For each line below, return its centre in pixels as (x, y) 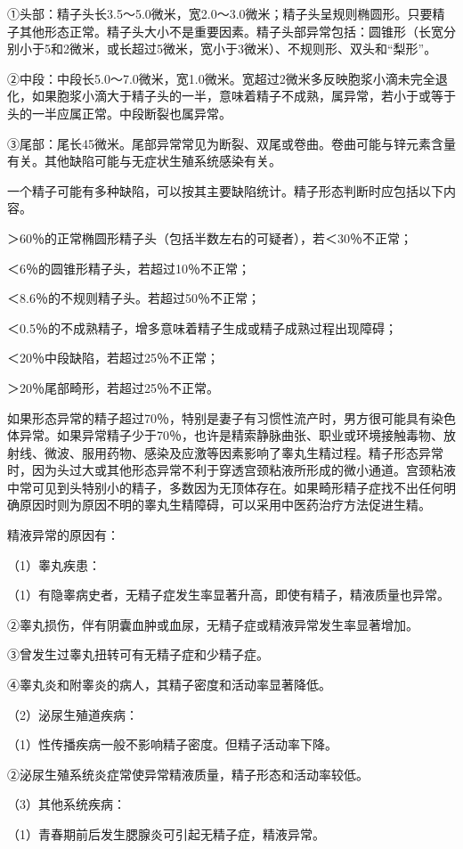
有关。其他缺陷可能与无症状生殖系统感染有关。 (144, 161)
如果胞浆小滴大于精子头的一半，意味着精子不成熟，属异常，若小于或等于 (244, 96)
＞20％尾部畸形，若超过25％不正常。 (113, 387)
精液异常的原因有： (63, 535)
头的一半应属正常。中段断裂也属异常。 (119, 113)
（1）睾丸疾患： (54, 564)
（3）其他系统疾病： (66, 804)
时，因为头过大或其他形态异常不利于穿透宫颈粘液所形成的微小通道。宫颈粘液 (231, 470)
